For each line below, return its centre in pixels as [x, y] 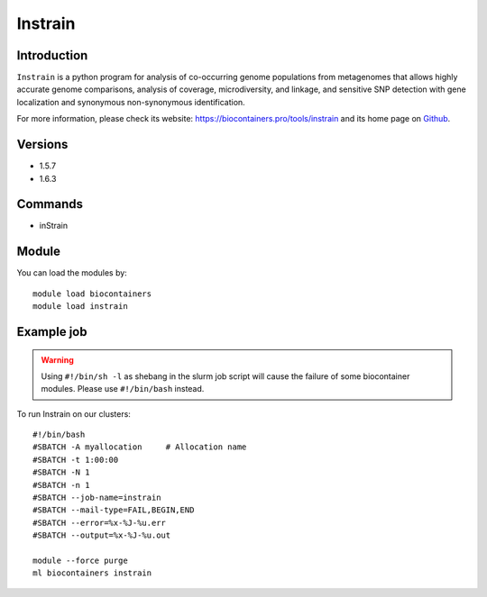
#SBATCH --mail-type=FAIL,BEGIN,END [114, 510]
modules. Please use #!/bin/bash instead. [123, 389]
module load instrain [80, 307]
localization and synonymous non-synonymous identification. [131, 102]
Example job [52, 332]
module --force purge [80, 561]
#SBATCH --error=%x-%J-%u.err [100, 523]
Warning [57, 359]
